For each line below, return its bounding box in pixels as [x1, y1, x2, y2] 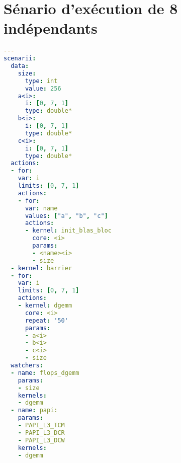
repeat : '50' [25, 317, 68, 324]
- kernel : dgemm [18, 302, 72, 310]
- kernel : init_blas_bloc [25, 227, 112, 235]
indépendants [4, 18, 98, 38]
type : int [25, 77, 58, 85]
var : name [25, 204, 58, 212]
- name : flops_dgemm [11, 369, 79, 376]
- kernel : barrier [11, 264, 72, 272]
